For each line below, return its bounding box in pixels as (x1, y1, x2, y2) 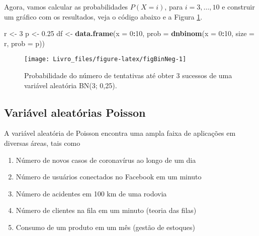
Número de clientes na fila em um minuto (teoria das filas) (16, 205, 197, 215)
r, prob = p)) (4, 38, 45, 48)
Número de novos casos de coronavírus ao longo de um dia (16, 154, 196, 165)
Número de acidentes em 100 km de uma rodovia (16, 188, 167, 198)
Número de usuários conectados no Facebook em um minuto (16, 171, 202, 182)
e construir (222, 2, 255, 12)
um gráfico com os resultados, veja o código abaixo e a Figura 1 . (4, 11, 203, 22)
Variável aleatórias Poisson (4, 104, 146, 120)
